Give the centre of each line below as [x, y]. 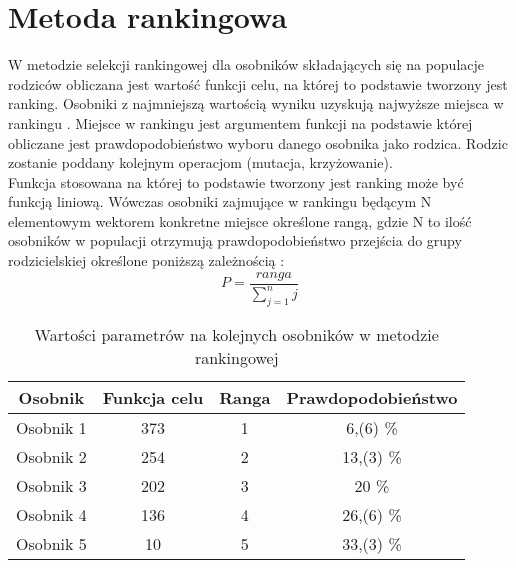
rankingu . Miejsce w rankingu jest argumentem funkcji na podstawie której [240, 122]
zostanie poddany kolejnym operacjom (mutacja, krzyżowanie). [200, 162]
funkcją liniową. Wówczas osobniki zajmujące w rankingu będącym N [220, 201]
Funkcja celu [153, 397]
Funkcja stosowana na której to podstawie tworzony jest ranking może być [236, 181]
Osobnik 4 [51, 514]
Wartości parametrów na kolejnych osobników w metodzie [236, 334]
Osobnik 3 [51, 485]
